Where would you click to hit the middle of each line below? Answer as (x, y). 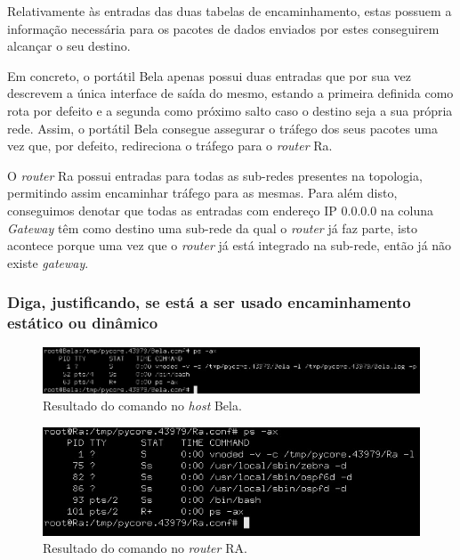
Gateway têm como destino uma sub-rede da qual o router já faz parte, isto (212, 227)
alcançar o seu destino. (69, 46)
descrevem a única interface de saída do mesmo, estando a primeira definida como (230, 93)
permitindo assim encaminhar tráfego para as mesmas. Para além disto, (202, 193)
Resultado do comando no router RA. (145, 548)
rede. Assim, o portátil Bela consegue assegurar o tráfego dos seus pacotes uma (223, 128)
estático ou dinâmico (83, 323)
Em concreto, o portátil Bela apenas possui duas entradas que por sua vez (210, 75)
